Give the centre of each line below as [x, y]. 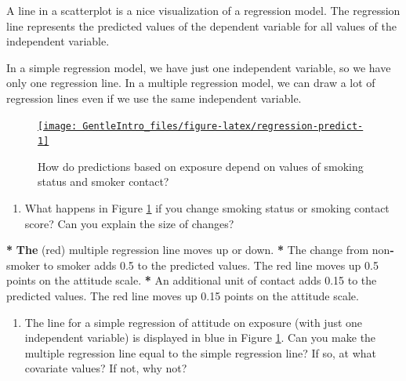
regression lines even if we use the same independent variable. [154, 98]
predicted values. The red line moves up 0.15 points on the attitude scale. [183, 296]
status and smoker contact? [103, 181]
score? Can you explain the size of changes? [129, 223]
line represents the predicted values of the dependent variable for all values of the [201, 25]
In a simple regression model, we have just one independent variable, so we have [199, 67]
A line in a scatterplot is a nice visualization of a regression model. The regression [203, 10]
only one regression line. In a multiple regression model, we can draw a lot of [191, 83]
